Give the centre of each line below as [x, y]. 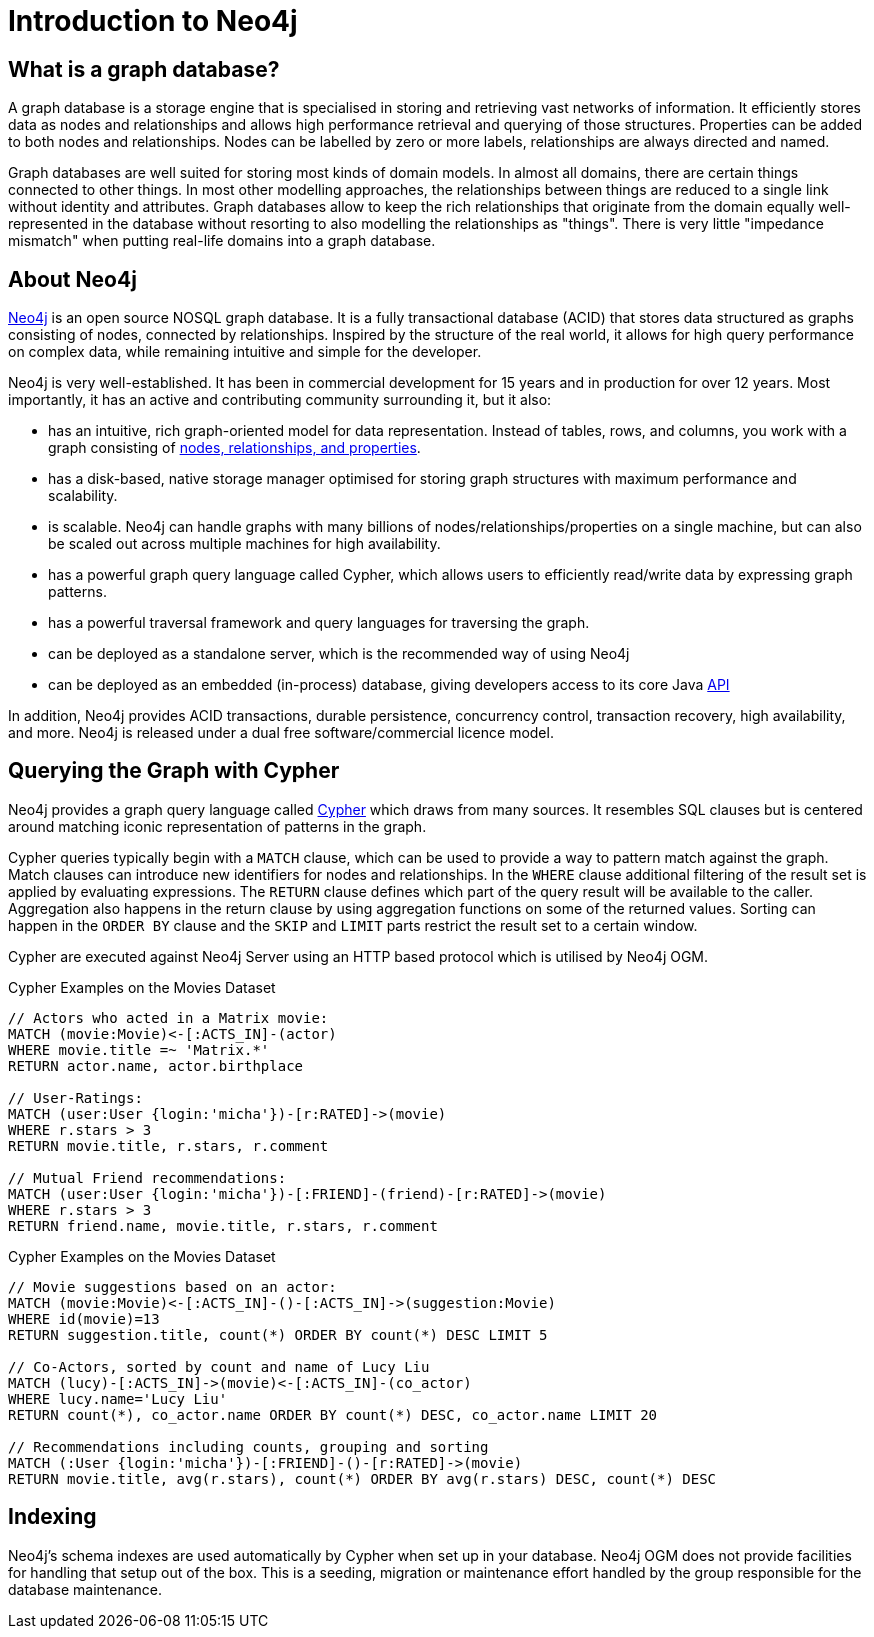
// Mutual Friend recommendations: [147, 1177]
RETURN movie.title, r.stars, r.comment [168, 1145]
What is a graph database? [144, 69]
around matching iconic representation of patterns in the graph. [217, 826]
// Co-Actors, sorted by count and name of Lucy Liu [219, 1366]
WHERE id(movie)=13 [84, 1318]
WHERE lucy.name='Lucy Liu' [118, 1398]
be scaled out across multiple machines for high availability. [244, 544]
